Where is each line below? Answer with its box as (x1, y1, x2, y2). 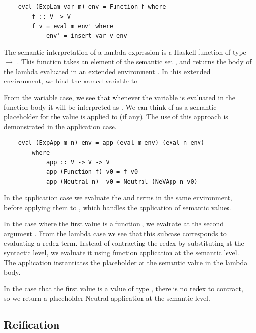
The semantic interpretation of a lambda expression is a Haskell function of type (4, 47, 246, 57)
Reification (4, 317, 60, 332)
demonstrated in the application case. (4, 121, 117, 131)
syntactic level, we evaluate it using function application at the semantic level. (4, 248, 239, 258)
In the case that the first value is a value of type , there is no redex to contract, (4, 283, 243, 293)
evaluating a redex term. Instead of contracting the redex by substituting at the (4, 238, 244, 248)
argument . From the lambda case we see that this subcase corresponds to (4, 228, 227, 238)
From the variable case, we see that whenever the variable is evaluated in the (4, 92, 236, 102)
